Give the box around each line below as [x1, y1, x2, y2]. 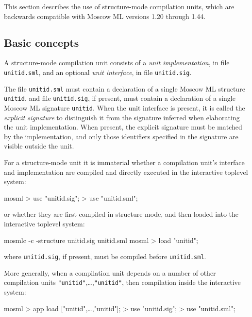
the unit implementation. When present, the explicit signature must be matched [4, 122, 242, 132]
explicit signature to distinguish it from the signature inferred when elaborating [4, 112, 240, 122]
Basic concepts [4, 35, 79, 50]
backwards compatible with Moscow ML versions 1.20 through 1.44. [4, 11, 206, 21]
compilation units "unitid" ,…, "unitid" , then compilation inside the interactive [4, 277, 241, 287]
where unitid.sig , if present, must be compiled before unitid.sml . [4, 251, 206, 261]
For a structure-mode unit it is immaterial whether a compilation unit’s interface [4, 157, 245, 167]
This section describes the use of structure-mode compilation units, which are [4, 1, 235, 11]
